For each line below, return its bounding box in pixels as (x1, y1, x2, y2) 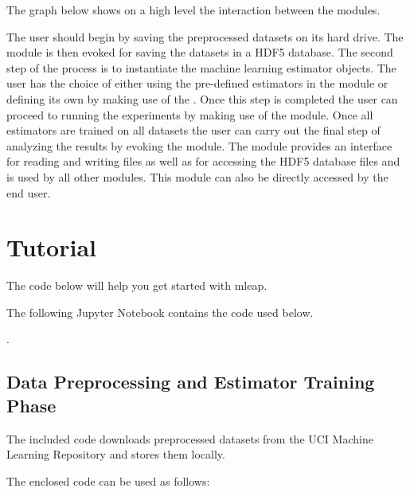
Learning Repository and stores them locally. (6, 446, 225, 463)
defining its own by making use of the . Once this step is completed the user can (6, 90, 398, 107)
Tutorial (6, 231, 97, 264)
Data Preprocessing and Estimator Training (6, 369, 375, 394)
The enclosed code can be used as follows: (6, 472, 210, 489)
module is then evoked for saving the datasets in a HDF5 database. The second (6, 44, 393, 61)
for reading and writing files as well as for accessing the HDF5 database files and (6, 153, 400, 170)
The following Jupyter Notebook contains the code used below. (6, 303, 314, 320)
